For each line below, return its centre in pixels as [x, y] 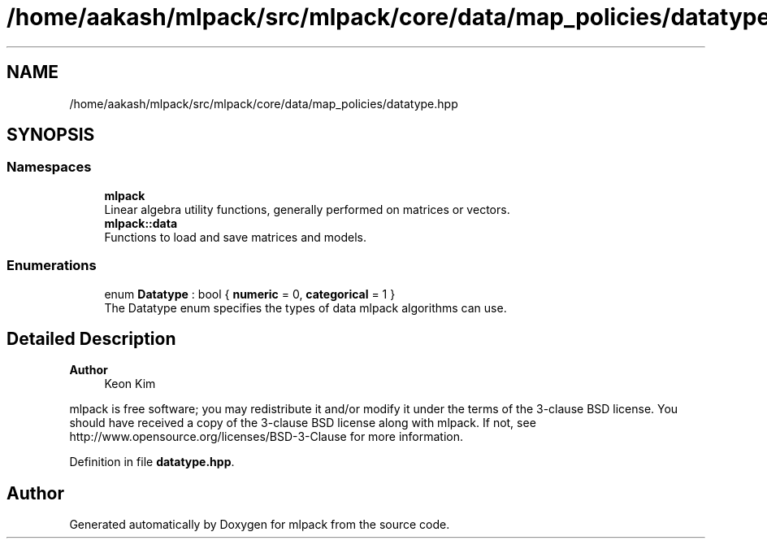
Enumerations [52, 266]
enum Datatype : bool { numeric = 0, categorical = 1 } [250, 294]
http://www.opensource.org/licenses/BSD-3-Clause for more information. [266, 437]
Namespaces [49, 167]
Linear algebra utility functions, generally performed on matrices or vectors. [307, 209]
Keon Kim [130, 384]
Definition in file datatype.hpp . [152, 462]
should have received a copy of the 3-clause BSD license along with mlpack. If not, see [303, 423]
